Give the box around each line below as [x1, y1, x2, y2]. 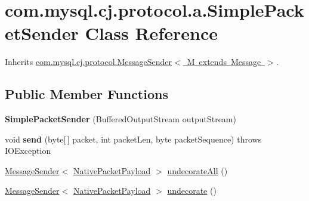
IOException [5, 144, 51, 157]
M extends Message [187, 55, 261, 68]
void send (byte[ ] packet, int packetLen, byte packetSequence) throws [5, 132, 262, 145]
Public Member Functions [5, 85, 168, 103]
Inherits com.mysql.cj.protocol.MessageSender [5, 55, 172, 68]
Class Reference [85, 21, 218, 45]
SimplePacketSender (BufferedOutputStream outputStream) [5, 113, 236, 125]
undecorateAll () [167, 164, 228, 177]
